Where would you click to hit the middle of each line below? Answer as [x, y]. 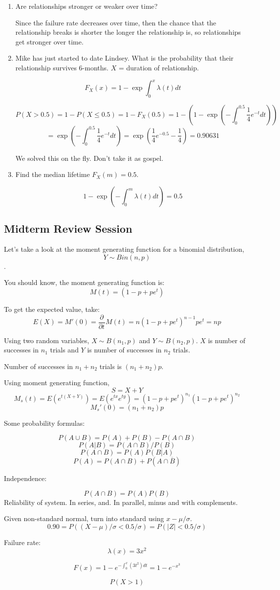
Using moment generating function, [57, 382]
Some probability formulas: [44, 423]
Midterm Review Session [68, 229]
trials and [64, 350]
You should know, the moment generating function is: [84, 282]
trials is [111, 366]
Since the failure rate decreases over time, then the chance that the [116, 22]
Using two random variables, [47, 340]
